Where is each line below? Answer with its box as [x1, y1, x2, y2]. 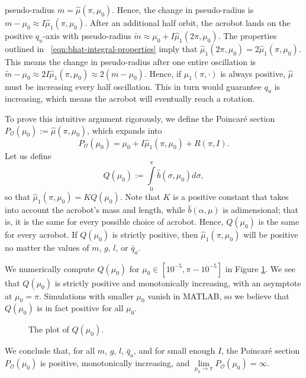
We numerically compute [5, 262, 95, 274]
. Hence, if [144, 67, 182, 79]
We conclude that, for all [5, 344, 95, 357]
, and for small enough [133, 344, 215, 357]
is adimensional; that [223, 203, 298, 216]
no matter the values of [5, 241, 89, 253]
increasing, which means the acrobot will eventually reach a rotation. [5, 92, 255, 105]
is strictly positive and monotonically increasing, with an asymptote [54, 276, 301, 289]
